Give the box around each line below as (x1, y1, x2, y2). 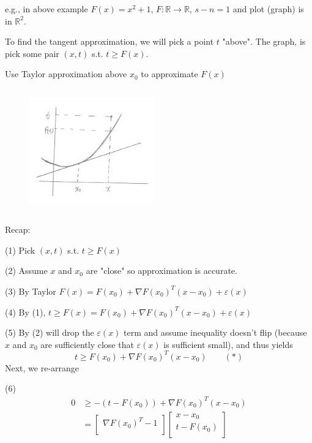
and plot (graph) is (232, 2, 304, 15)
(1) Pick (5, 243, 35, 256)
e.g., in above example (5, 2, 88, 15)
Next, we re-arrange (5, 361, 80, 374)
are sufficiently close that (40, 338, 134, 350)
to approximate (141, 67, 198, 80)
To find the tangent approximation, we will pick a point (5, 35, 214, 48)
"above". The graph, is (222, 35, 306, 48)
